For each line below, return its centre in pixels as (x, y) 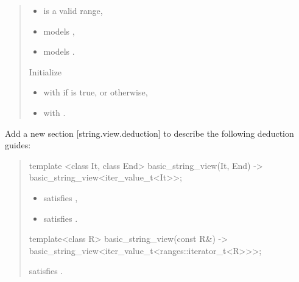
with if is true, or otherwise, (96, 92)
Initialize (45, 71)
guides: (18, 145)
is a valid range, (73, 10)
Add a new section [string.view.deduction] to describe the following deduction (149, 133)
